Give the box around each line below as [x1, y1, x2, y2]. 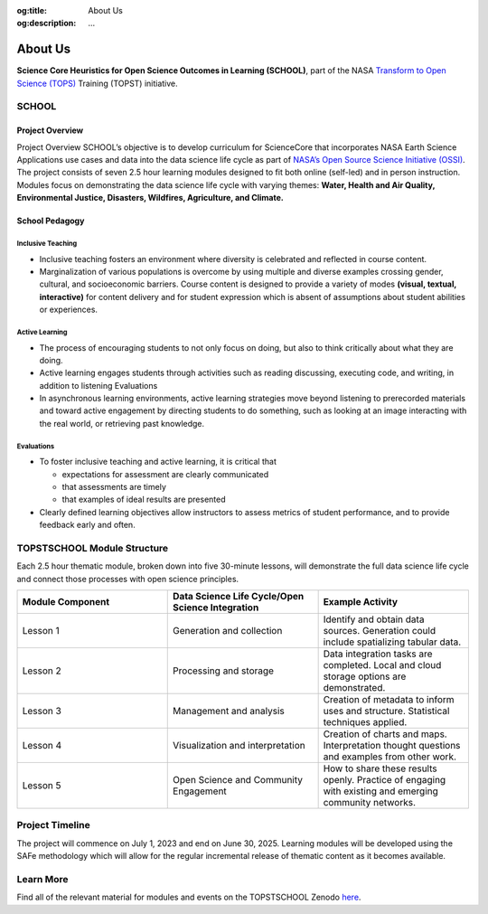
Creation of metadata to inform [323, 693, 455, 706]
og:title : [16, 5, 48, 15]
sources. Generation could [323, 625, 436, 637]
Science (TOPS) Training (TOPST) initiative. [16, 78, 178, 89]
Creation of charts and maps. [323, 728, 447, 740]
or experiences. [39, 304, 99, 316]
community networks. [323, 796, 416, 809]
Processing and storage [173, 664, 275, 677]
